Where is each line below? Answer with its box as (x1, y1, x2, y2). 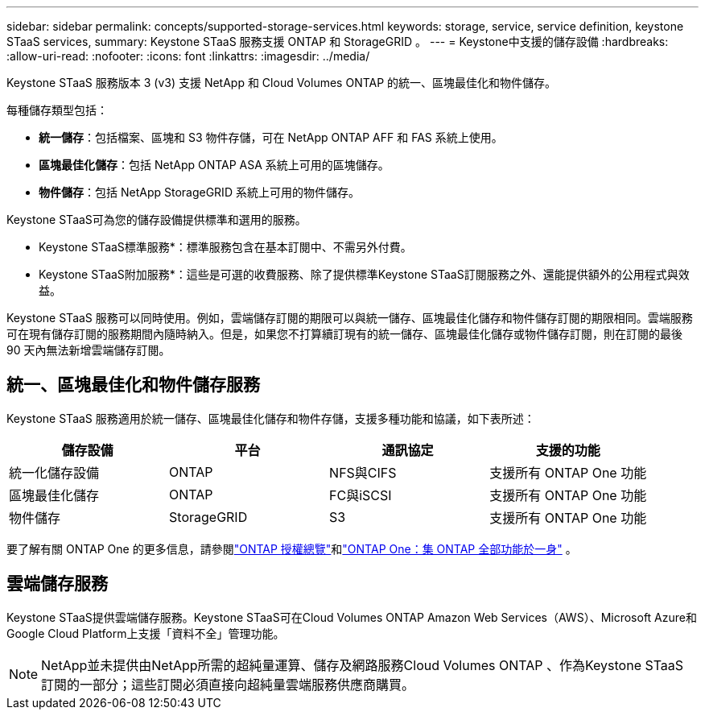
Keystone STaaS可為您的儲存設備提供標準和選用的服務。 (6, 213, 307, 226)
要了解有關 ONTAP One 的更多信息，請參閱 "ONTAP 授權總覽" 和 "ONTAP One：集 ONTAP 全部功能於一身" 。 (6, 541, 577, 556)
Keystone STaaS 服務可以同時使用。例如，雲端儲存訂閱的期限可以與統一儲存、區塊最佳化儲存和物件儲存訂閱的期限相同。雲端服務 (6, 311, 693, 325)
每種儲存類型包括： (6, 103, 108, 117)
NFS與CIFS (329, 464, 397, 481)
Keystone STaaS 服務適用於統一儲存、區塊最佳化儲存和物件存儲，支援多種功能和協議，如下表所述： (6, 411, 535, 425)
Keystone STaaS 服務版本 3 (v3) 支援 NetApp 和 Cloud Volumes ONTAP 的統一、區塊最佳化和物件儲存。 (6, 76, 557, 89)
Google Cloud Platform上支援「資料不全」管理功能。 (6, 626, 285, 640)
